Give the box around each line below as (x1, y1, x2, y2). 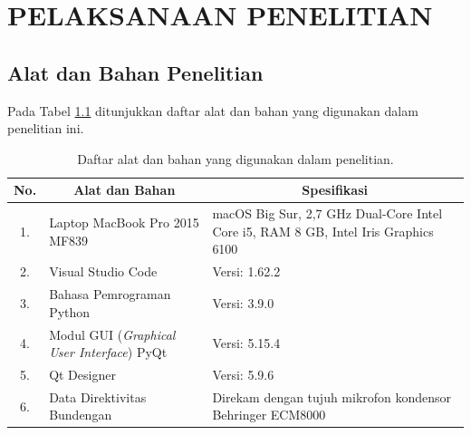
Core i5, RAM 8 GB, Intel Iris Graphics (212, 221, 434, 240)
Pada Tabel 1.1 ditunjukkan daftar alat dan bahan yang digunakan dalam (7, 101, 418, 120)
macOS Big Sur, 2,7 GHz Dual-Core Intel (212, 204, 443, 223)
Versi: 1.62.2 (212, 262, 281, 281)
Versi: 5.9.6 (212, 364, 274, 383)
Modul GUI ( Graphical (49, 324, 176, 343)
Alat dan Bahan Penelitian (7, 58, 264, 86)
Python (49, 302, 91, 321)
